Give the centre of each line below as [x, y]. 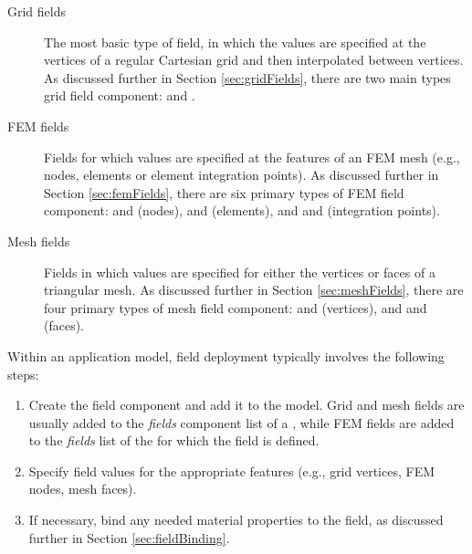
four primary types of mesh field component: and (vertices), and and [236, 307]
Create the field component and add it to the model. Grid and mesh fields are [246, 405]
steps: [23, 374]
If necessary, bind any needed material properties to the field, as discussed [236, 520]
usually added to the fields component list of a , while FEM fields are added [241, 422]
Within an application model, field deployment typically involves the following [226, 355]
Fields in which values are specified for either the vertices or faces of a [240, 272]
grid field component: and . [120, 95]
